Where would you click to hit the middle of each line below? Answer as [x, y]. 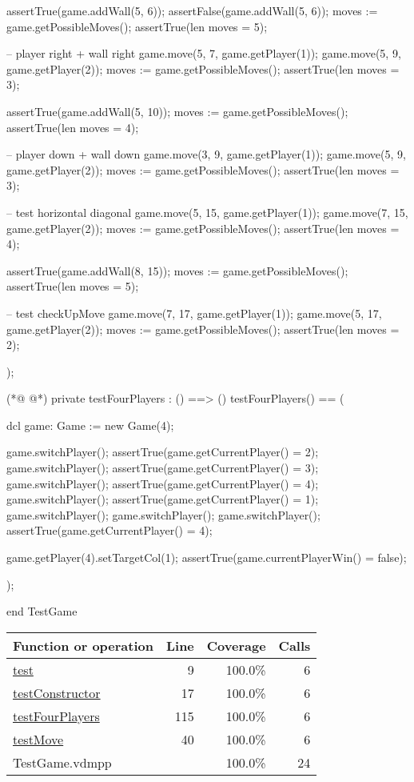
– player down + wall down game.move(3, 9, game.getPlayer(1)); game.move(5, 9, [206, 154]
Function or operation [83, 645]
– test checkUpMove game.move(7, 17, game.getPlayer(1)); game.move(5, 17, [194, 313]
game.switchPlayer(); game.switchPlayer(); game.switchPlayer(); [163, 514]
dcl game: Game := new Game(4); [90, 425]
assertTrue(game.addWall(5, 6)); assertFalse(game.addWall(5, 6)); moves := [192, 10]
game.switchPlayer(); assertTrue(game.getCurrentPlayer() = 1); [163, 499]
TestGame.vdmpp [62, 762]
